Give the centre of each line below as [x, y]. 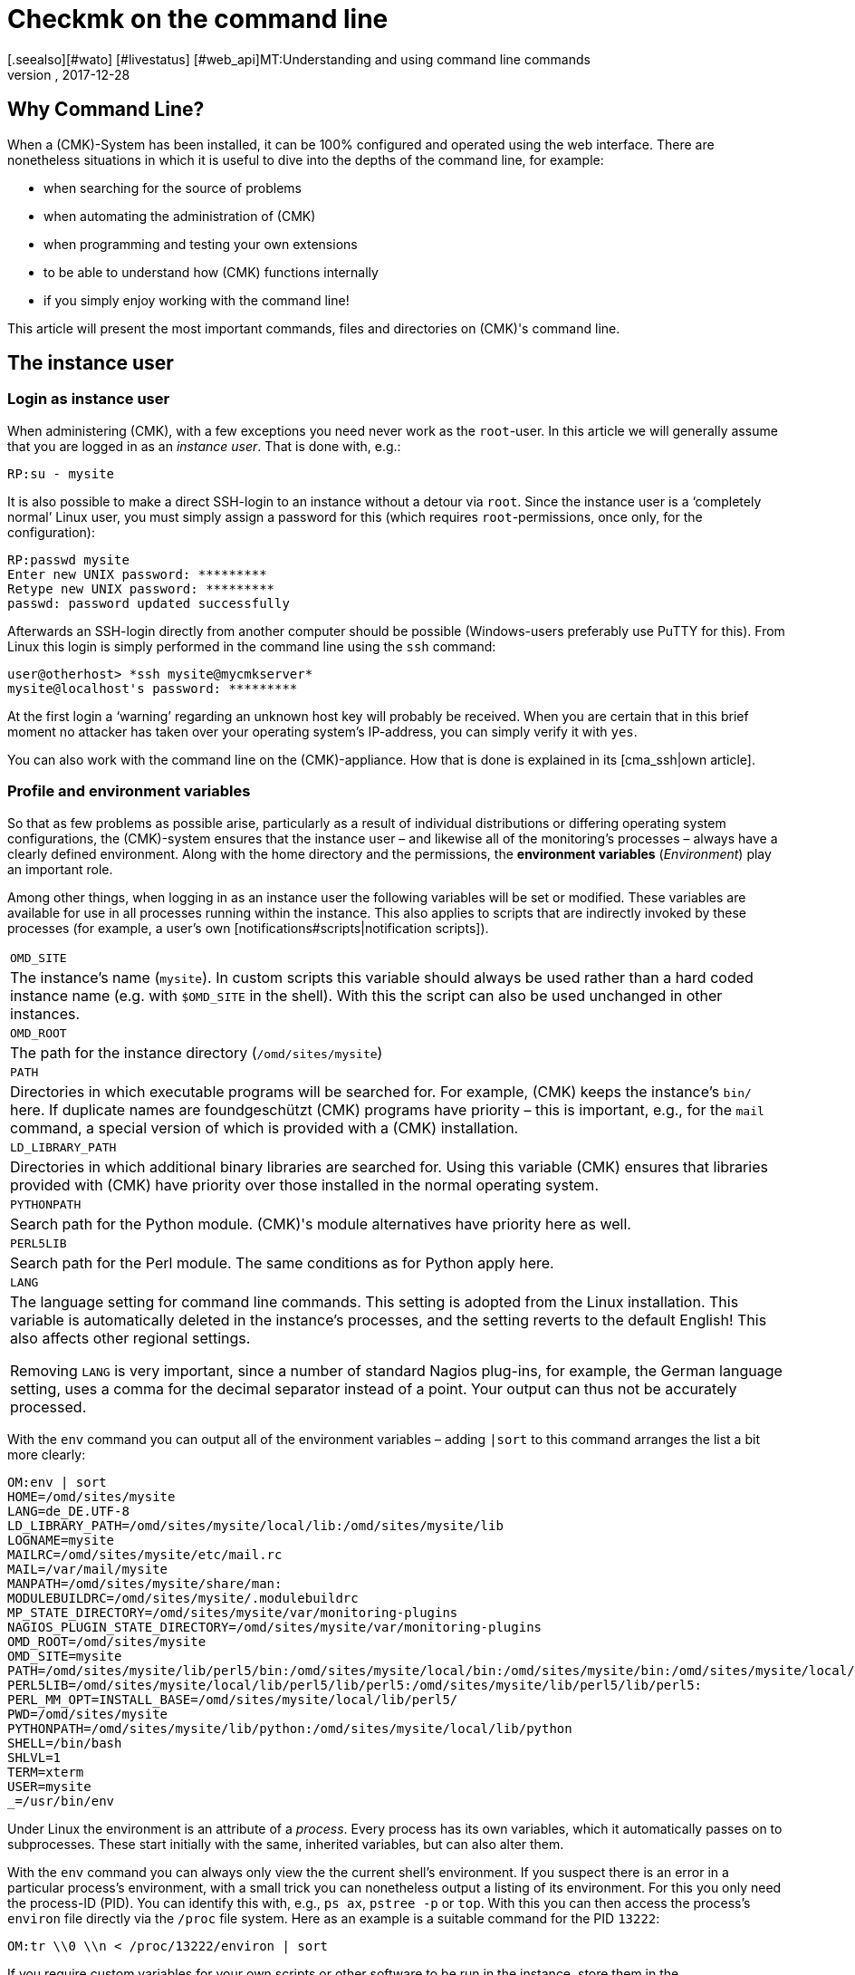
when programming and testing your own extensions [201, 244]
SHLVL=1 [34, 1757]
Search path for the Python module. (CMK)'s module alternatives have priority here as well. [321, 1224]
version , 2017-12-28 [69, 74]
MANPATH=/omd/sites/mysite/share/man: [145, 1583]
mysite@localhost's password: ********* [153, 688]
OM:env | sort [57, 1482]
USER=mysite [49, 1786]
